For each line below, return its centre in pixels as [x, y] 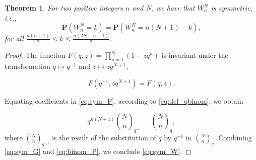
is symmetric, [232, 8]
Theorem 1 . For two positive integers [64, 8]
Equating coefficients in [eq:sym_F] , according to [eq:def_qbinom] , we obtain [124, 100]
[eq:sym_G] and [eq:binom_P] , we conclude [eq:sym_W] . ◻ [98, 151]
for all [14, 38]
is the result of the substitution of [104, 138]
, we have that [173, 8]
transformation [27, 66]
